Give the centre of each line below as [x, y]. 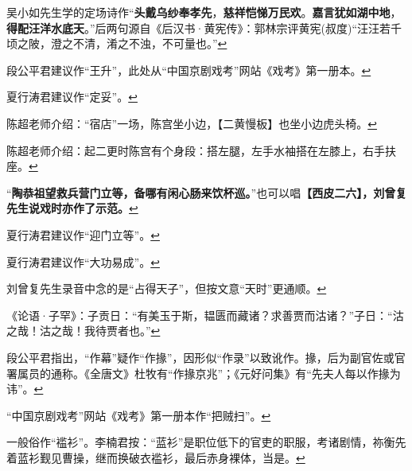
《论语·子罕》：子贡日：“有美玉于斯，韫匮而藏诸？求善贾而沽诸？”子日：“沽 [205, 315]
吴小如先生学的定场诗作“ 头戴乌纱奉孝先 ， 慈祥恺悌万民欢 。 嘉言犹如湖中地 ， [204, 12]
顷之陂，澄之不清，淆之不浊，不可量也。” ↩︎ [117, 43]
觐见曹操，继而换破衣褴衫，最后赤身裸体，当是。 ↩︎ [172, 457]
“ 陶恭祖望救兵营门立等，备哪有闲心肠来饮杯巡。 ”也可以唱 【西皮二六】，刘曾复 [207, 192]
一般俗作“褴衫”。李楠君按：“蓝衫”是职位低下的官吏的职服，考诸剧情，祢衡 [201, 442]
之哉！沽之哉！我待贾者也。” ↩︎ [84, 331]
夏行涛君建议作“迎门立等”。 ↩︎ [83, 234]
